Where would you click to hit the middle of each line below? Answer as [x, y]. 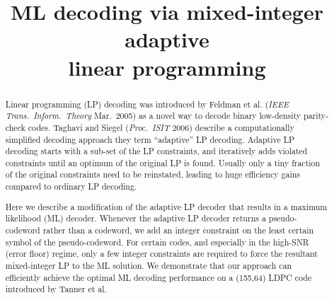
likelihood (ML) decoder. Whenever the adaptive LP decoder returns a [136, 218]
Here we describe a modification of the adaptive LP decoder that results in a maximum [166, 206]
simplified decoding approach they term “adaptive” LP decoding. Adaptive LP [150, 139]
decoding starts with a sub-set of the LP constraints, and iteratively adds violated [156, 151]
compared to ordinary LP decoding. [71, 186]
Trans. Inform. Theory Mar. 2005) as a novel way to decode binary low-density [153, 116]
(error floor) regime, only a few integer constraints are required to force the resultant [161, 254]
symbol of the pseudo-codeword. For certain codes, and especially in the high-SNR [157, 242]
